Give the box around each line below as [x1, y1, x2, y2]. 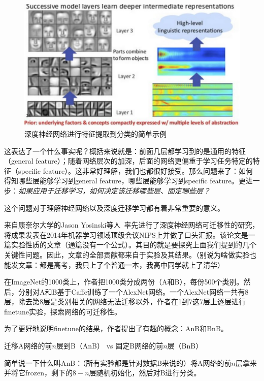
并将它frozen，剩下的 [4, 367, 73, 378]
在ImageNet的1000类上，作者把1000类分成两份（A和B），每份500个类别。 [4, 276, 244, 287]
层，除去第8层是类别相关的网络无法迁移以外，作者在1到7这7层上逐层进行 [4, 296, 246, 307]
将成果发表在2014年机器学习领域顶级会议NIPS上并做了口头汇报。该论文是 [4, 229, 248, 240]
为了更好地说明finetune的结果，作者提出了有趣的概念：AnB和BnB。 [4, 323, 228, 334]
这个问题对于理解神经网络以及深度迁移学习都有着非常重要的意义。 [4, 202, 224, 213]
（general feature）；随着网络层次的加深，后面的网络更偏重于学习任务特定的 [4, 155, 253, 166]
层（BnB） [167, 340, 203, 351]
